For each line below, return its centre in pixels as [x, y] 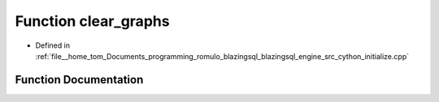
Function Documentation [79, 80]
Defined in [53, 45]
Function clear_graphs [92, 21]
